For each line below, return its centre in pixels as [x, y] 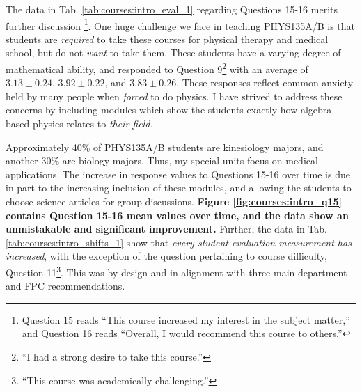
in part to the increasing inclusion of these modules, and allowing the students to [179, 188]
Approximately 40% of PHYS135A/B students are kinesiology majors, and [165, 147]
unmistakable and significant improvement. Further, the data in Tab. [166, 229]
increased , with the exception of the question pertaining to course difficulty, [166, 256]
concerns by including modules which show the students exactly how [152, 110]
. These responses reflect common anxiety [265, 83]
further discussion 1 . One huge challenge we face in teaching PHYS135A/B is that [181, 24]
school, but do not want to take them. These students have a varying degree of [173, 53]
